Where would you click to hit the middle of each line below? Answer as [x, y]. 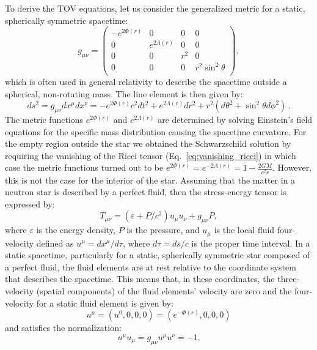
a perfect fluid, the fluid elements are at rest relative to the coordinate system [151, 266]
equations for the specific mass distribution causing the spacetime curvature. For [156, 131]
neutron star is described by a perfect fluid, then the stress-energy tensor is [146, 192]
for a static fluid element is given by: [105, 303]
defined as [55, 243]
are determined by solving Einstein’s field [235, 120]
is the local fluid [244, 230]
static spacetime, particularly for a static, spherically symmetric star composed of [158, 255]
